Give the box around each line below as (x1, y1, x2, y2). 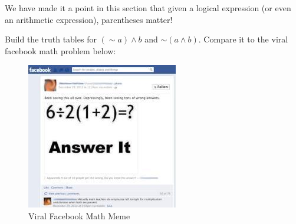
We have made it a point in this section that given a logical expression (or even (5, 2, 291, 14)
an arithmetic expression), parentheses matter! (5, 13, 173, 25)
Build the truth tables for (5, 33, 97, 45)
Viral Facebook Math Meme (28, 209, 130, 222)
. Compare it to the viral (198, 33, 288, 45)
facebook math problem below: (5, 44, 116, 57)
